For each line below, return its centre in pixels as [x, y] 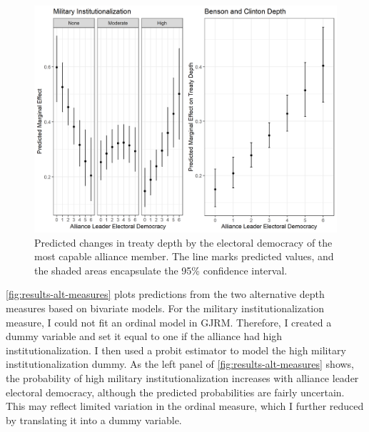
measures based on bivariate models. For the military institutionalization [165, 308]
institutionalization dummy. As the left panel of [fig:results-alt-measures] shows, [180, 364]
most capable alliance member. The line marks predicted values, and [184, 256]
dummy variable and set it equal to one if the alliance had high [144, 336]
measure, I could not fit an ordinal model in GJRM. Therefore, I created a [169, 322]
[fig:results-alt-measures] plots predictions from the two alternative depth [165, 294]
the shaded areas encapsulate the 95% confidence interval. [161, 270]
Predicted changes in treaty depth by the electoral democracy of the [183, 242]
